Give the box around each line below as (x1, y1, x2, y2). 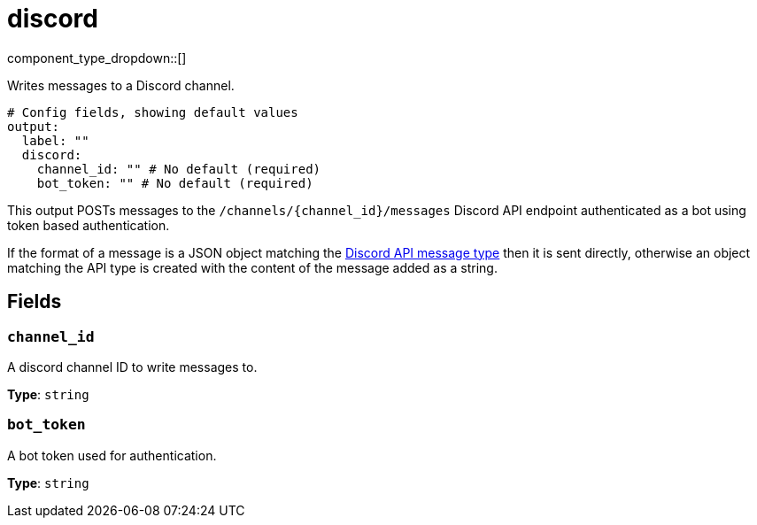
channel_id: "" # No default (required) (36, 161, 321, 176)
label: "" (21, 133, 89, 148)
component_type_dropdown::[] (7, 50, 187, 66)
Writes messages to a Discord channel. (7, 77, 235, 93)
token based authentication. (7, 217, 170, 233)
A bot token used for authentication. (7, 447, 217, 463)
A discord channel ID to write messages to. (7, 359, 258, 374)
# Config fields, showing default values (7, 104, 298, 120)
